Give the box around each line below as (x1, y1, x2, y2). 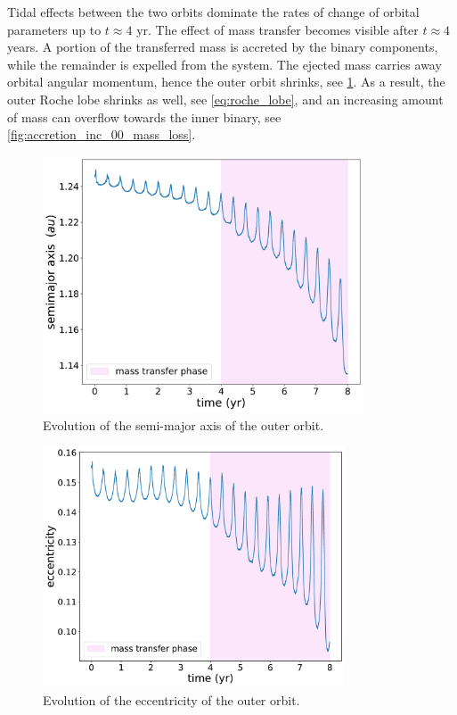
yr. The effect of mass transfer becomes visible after (136, 20, 419, 38)
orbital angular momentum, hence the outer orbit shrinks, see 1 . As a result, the (7, 72, 445, 91)
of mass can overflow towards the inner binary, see (7, 107, 282, 126)
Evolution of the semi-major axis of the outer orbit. (43, 415, 324, 434)
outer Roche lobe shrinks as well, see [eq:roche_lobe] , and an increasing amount (7, 89, 444, 108)
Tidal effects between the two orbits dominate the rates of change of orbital (7, 3, 420, 21)
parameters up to (7, 20, 102, 38)
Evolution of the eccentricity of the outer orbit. (43, 691, 300, 710)
